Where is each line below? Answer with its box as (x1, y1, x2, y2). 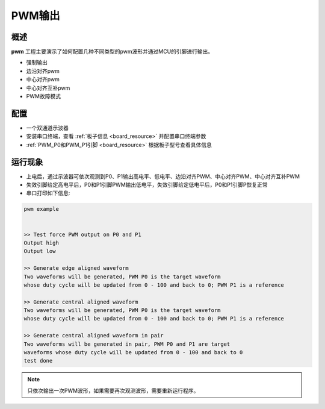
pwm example (23, 205, 60, 213)
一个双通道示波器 (26, 124, 69, 131)
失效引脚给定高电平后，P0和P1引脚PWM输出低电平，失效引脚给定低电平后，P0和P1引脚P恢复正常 (26, 181, 268, 188)
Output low (23, 248, 56, 255)
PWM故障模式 (26, 93, 61, 100)
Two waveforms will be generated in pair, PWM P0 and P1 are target (23, 340, 231, 348)
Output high (23, 239, 60, 246)
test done (23, 357, 53, 364)
